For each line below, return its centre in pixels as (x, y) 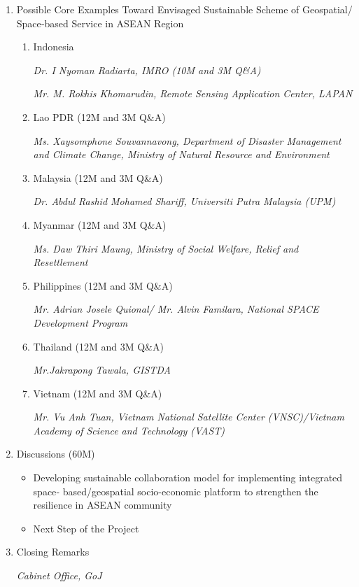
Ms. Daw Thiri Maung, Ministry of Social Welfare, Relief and (166, 248)
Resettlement (61, 262)
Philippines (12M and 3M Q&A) (103, 285)
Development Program (80, 322)
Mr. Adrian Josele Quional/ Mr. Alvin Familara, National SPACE (176, 309)
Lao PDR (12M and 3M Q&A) (99, 116)
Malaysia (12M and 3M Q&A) (98, 177)
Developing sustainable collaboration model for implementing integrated (188, 478)
